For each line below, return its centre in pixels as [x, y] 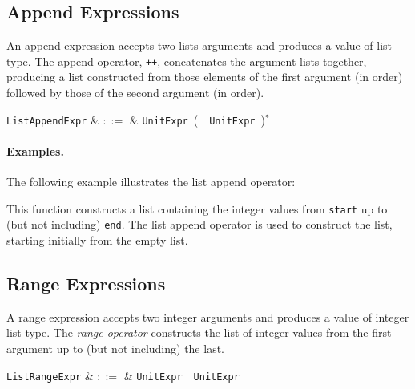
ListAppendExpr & [53, 119]
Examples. [35, 150]
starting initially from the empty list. [97, 240]
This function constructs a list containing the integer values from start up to [197, 208]
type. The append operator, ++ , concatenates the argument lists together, [187, 61]
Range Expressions [86, 283]
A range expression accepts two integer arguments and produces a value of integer [208, 316]
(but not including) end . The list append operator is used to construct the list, [199, 224]
